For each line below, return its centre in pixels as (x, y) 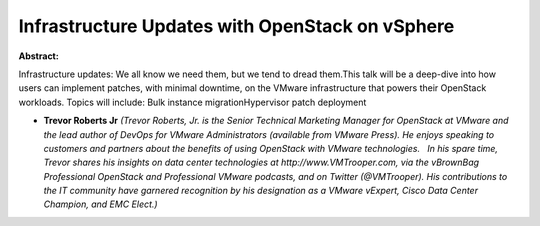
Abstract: (38, 56)
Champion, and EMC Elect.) (101, 204)
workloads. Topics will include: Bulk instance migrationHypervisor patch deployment (192, 102)
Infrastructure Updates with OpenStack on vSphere (236, 26)
